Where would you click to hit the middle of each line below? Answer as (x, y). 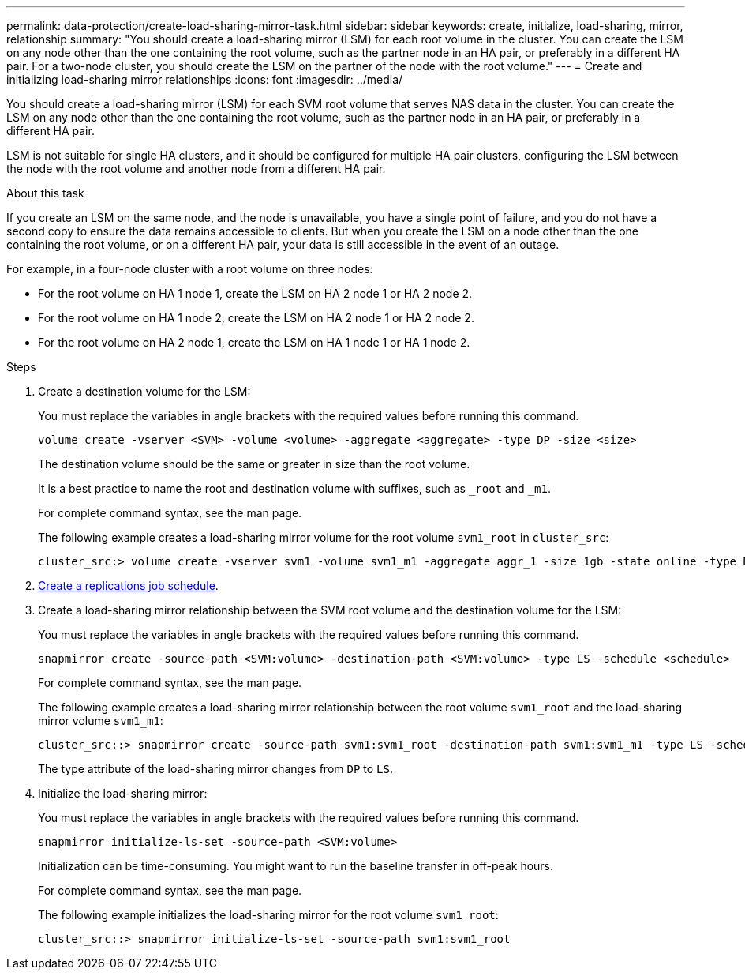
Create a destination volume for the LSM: (144, 391)
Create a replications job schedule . (128, 586)
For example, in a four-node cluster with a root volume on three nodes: (190, 269)
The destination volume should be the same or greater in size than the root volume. (254, 464)
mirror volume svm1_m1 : (101, 721)
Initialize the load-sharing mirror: (123, 793)
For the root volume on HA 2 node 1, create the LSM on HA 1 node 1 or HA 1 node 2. (254, 342)
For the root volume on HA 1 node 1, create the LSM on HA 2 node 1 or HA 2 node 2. (255, 293)
